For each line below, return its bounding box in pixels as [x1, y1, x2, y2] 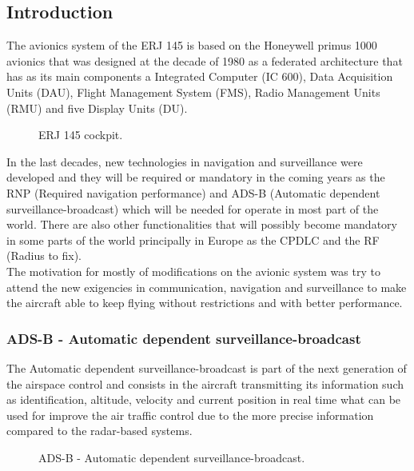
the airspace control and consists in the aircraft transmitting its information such [6, 375, 404, 392]
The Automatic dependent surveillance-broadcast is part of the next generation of [6, 359, 407, 376]
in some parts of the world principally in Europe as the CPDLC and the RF [6, 231, 380, 248]
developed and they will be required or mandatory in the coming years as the [6, 169, 385, 186]
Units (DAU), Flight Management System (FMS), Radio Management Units [6, 83, 380, 100]
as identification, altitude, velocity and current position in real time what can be [6, 391, 401, 408]
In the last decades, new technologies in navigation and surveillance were [6, 153, 363, 170]
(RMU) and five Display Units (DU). [6, 99, 188, 116]
